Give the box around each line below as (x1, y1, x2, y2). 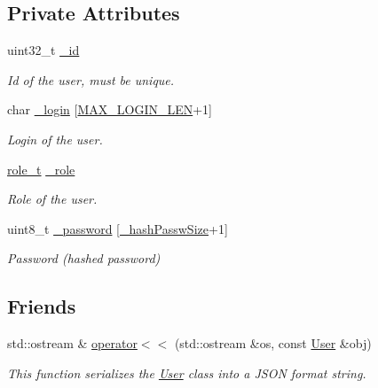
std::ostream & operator (7, 334, 138, 353)
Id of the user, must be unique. (7, 70, 175, 89)
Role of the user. (7, 190, 98, 208)
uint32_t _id (7, 41, 80, 59)
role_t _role (7, 159, 75, 178)
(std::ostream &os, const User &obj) (174, 334, 372, 353)
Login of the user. (7, 129, 103, 148)
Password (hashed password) (7, 249, 161, 268)
